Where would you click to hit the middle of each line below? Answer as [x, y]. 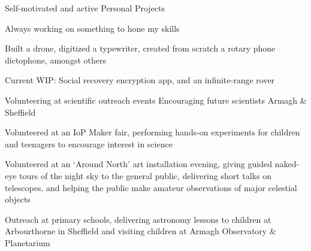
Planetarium [28, 242]
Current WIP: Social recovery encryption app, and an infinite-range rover [140, 80]
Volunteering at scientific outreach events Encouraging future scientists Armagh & [156, 100]
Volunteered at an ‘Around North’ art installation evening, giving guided [138, 164]
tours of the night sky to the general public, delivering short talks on [145, 175]
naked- [287, 164]
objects [18, 199]
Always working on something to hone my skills [92, 28]
